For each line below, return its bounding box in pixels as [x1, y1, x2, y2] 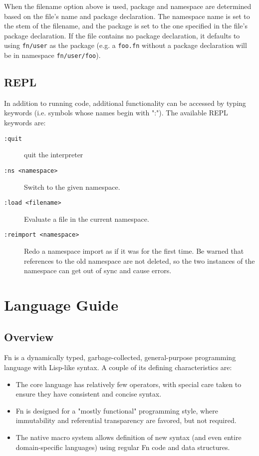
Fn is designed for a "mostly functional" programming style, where [15, 405, 218, 416]
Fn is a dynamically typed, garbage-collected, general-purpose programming [4, 352, 236, 363]
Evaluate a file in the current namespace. [24, 213, 149, 224]
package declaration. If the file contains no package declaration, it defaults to [4, 30, 240, 40]
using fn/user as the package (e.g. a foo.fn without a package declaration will [4, 40, 247, 50]
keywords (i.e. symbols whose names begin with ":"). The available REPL [4, 107, 228, 118]
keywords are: [4, 117, 46, 128]
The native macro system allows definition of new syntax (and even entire [15, 432, 242, 442]
